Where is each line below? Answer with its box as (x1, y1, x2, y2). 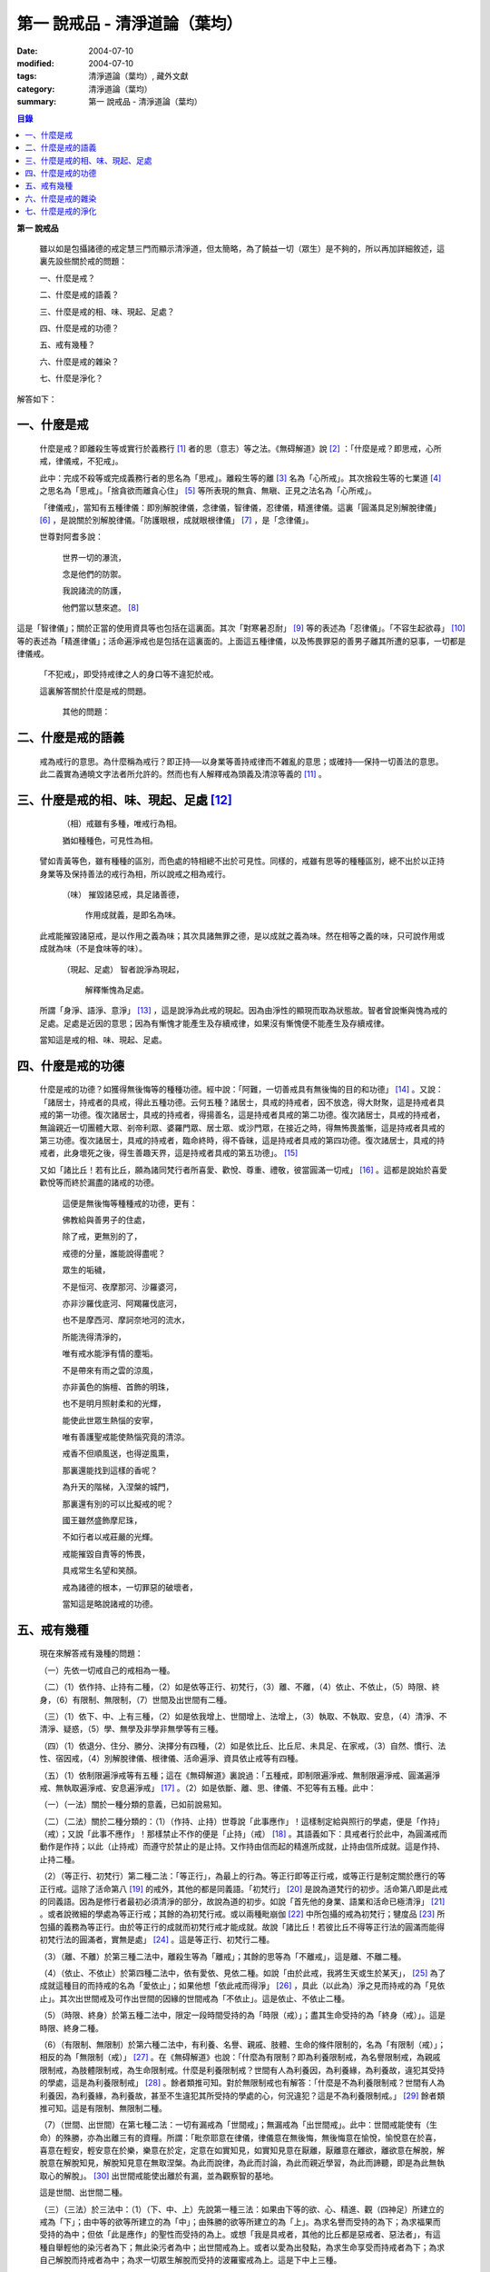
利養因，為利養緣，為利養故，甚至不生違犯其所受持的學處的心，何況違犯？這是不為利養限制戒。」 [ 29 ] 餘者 (39, 2090, 437, 2101)
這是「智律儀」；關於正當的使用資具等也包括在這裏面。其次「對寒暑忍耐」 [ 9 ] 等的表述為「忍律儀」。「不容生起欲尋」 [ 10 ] (16, 623, 466, 633)
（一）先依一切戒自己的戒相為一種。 (39, 1664, 175, 1676)
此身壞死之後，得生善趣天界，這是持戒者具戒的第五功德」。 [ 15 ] (63, 1148, 299, 1159)
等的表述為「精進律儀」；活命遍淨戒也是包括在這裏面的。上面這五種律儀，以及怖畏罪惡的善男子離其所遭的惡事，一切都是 (16, 635, 466, 646)
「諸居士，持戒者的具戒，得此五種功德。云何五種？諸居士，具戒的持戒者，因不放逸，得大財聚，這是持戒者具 (39, 1096, 445, 1108)
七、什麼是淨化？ (39, 373, 103, 384)
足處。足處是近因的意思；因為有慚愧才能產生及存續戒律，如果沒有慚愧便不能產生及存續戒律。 (39, 1018, 389, 1029)
